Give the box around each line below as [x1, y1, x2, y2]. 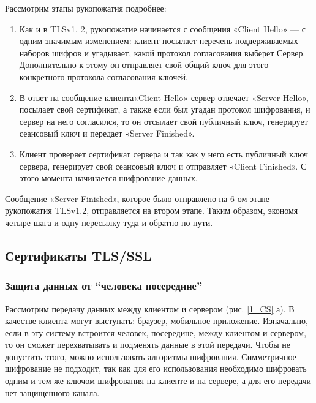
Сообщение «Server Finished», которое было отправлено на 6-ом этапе [5, 192, 269, 205]
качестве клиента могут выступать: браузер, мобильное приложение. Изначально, [5, 314, 308, 327]
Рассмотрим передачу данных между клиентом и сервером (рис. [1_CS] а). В [5, 302, 295, 315]
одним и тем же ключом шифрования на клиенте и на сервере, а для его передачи [5, 374, 312, 387]
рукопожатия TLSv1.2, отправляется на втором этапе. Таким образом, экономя [5, 204, 298, 217]
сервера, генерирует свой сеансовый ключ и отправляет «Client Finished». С [19, 159, 307, 172]
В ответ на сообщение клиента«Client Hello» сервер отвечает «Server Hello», [19, 91, 309, 104]
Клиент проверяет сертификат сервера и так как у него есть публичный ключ [19, 147, 308, 160]
